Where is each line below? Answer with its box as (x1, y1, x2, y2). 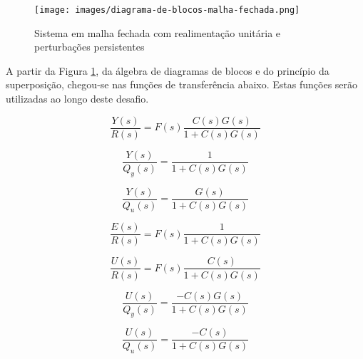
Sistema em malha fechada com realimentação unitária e (34, 25, 281, 40)
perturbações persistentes (34, 39, 145, 54)
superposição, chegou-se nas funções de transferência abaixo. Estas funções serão (6, 77, 358, 92)
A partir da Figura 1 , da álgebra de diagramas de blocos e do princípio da (6, 63, 329, 78)
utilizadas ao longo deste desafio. (6, 91, 149, 106)
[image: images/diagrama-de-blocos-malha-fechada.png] (34, 5, 300, 15)
